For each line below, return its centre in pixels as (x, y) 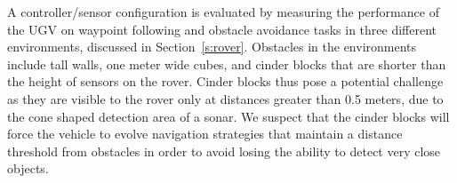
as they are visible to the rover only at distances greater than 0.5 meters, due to (225, 98)
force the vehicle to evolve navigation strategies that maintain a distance (205, 134)
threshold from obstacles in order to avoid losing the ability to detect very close (224, 151)
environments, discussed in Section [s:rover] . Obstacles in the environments (212, 47)
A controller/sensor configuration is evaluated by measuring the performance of (223, 12)
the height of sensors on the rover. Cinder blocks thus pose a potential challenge (225, 81)
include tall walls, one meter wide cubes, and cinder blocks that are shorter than (227, 64)
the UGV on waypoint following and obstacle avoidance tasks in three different (222, 29)
